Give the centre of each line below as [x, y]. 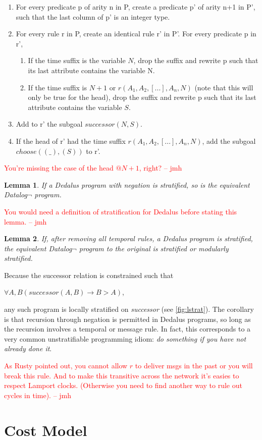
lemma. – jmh [25, 221]
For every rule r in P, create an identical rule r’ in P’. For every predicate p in [136, 34]
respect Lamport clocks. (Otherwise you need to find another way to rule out [123, 385]
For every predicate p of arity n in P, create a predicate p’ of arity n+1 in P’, [136, 7]
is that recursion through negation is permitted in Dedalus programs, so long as [127, 319]
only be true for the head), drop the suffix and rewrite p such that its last [142, 97]
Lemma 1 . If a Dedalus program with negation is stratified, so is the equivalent [127, 184]
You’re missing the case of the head [59, 168]
